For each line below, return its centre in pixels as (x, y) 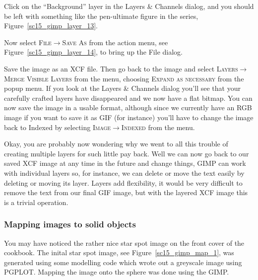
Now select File (28, 42)
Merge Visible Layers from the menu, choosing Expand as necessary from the (124, 78)
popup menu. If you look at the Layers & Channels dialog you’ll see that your (122, 88)
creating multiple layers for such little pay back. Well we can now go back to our (127, 153)
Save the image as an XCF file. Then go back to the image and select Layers (121, 68)
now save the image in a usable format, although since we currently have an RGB (128, 107)
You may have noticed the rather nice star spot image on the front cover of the (124, 243)
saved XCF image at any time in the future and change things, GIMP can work (125, 163)
